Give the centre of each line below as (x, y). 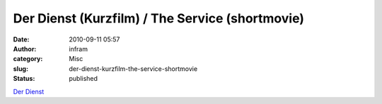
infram (79, 48)
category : (28, 59)
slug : (21, 69)
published (83, 79)
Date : (21, 39)
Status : (24, 79)
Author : (25, 48)
